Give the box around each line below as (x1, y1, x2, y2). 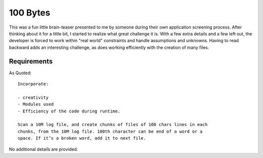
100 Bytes (9, 7, 51, 18)
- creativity (18, 95, 49, 100)
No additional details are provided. (9, 146, 78, 152)
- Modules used (18, 102, 54, 107)
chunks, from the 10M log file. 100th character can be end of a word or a (18, 128, 203, 134)
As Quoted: (9, 70, 32, 76)
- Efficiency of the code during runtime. (18, 108, 121, 114)
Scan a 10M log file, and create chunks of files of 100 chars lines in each (18, 122, 208, 127)
